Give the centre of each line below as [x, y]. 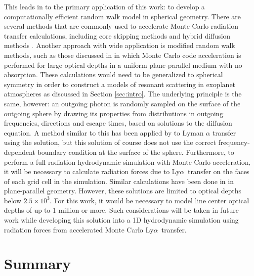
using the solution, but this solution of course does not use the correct [110, 142]
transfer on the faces [218, 171]
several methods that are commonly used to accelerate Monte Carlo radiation [121, 26]
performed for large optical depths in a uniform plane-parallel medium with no [123, 65]
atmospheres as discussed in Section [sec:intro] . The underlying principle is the [123, 94]
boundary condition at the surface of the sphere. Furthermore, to [136, 152]
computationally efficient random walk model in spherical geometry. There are [122, 16]
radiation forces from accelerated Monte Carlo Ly [79, 229]
